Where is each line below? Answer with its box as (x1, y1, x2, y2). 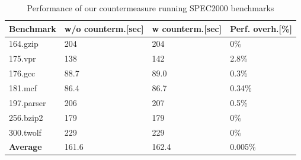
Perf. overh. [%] (230, 22, 292, 34)
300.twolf (9, 126, 41, 138)
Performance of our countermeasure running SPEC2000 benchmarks (27, 2, 274, 14)
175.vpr (9, 52, 36, 65)
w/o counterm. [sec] (64, 22, 144, 34)
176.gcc (9, 67, 36, 79)
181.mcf (9, 81, 37, 94)
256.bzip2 (9, 111, 43, 123)
